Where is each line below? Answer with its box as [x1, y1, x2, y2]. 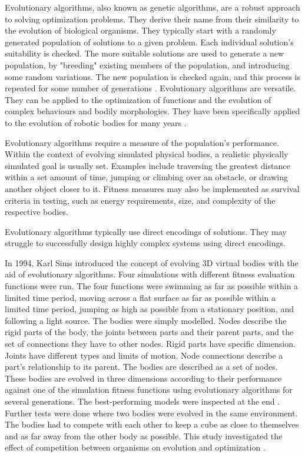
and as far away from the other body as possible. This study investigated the [5, 429, 283, 442]
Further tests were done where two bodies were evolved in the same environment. [5, 406, 298, 419]
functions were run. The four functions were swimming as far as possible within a [5, 280, 299, 292]
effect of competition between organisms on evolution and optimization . [5, 441, 266, 453]
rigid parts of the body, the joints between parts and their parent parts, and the [5, 326, 294, 338]
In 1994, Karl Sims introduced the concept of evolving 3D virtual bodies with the [5, 256, 299, 269]
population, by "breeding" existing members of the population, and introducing [5, 58, 290, 71]
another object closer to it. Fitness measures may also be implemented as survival [5, 182, 300, 194]
